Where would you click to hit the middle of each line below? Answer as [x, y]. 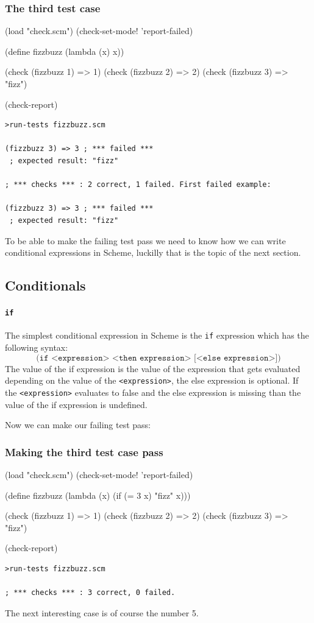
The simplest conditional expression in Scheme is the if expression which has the [157, 335]
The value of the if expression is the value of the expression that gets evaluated [153, 368]
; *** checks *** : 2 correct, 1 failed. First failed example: [138, 185]
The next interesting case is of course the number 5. [102, 612]
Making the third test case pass [84, 452]
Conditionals [45, 285]
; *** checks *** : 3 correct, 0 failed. [90, 593]
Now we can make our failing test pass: [78, 425]
